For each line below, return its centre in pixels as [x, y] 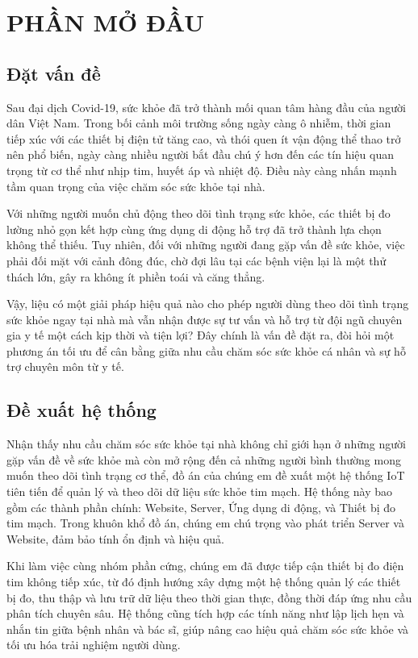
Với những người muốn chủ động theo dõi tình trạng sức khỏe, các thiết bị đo [199, 213]
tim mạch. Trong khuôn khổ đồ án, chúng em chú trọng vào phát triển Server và [205, 523]
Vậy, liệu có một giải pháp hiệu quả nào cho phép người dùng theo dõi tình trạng [208, 304]
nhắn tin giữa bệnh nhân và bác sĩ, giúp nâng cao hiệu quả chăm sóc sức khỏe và [208, 629]
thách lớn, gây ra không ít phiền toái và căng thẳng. [136, 276]
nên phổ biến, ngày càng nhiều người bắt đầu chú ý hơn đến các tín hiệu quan [200, 154]
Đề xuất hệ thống [82, 410]
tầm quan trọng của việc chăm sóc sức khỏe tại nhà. [136, 186]
